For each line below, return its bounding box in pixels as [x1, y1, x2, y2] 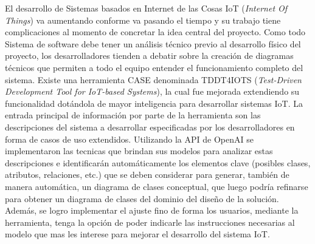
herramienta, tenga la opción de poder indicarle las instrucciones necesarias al [5, 215, 295, 228]
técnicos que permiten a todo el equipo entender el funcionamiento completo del [5, 61, 303, 73]
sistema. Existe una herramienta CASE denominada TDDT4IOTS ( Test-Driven [5, 73, 302, 86]
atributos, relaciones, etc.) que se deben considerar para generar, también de [5, 168, 289, 181]
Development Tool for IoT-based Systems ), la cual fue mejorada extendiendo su [5, 85, 300, 98]
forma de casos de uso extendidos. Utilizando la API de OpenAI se [5, 132, 254, 145]
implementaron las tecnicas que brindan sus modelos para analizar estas [5, 144, 273, 157]
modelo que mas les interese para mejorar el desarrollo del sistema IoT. [5, 228, 270, 240]
